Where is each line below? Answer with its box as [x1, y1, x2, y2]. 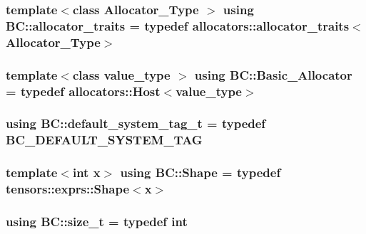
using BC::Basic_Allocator [194, 65, 352, 83]
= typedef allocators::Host [6, 82, 161, 100]
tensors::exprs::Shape [6, 180, 130, 198]
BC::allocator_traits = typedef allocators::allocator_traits [6, 16, 350, 34]
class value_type [72, 65, 171, 83]
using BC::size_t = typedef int [6, 212, 188, 230]
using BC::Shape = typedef [120, 164, 281, 181]
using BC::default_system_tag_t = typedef [6, 115, 266, 132]
